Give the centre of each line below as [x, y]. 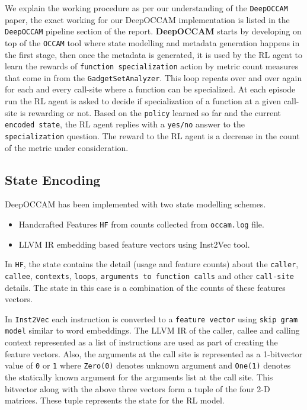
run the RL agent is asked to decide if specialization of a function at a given [143, 101]
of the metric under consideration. [67, 147]
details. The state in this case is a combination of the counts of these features [145, 287]
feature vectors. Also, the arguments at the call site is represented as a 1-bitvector [154, 353]
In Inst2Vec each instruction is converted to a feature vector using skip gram [151, 318]
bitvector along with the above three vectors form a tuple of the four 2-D [137, 388]
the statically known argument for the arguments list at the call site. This [139, 377]
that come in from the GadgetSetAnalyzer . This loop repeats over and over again [153, 77]
